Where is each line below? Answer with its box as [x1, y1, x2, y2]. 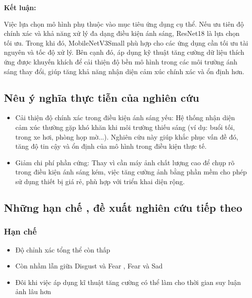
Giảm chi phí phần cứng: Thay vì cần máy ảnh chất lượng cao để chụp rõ [15, 157, 235, 167]
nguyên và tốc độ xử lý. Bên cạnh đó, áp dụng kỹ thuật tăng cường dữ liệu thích [4, 47, 244, 57]
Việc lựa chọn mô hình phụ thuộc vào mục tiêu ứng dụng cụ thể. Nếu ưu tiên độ [4, 18, 244, 29]
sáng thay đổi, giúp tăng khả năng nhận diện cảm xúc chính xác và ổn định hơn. [4, 66, 245, 76]
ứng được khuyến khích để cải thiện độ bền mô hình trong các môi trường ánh [4, 56, 237, 66]
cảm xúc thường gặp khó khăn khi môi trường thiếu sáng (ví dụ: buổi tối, [15, 122, 235, 132]
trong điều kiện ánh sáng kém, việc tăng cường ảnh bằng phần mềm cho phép [15, 167, 247, 177]
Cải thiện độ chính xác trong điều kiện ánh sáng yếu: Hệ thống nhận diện [15, 112, 235, 123]
